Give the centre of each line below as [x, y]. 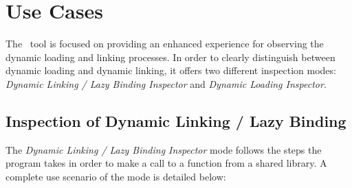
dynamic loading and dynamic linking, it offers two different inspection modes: [171, 70]
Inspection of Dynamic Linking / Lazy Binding [176, 120]
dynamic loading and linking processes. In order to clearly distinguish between [170, 57]
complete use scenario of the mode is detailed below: [116, 176]
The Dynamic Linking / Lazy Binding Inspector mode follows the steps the [164, 149]
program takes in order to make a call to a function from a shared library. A [166, 163]
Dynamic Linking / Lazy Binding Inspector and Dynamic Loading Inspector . [166, 83]
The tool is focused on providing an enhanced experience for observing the [165, 44]
